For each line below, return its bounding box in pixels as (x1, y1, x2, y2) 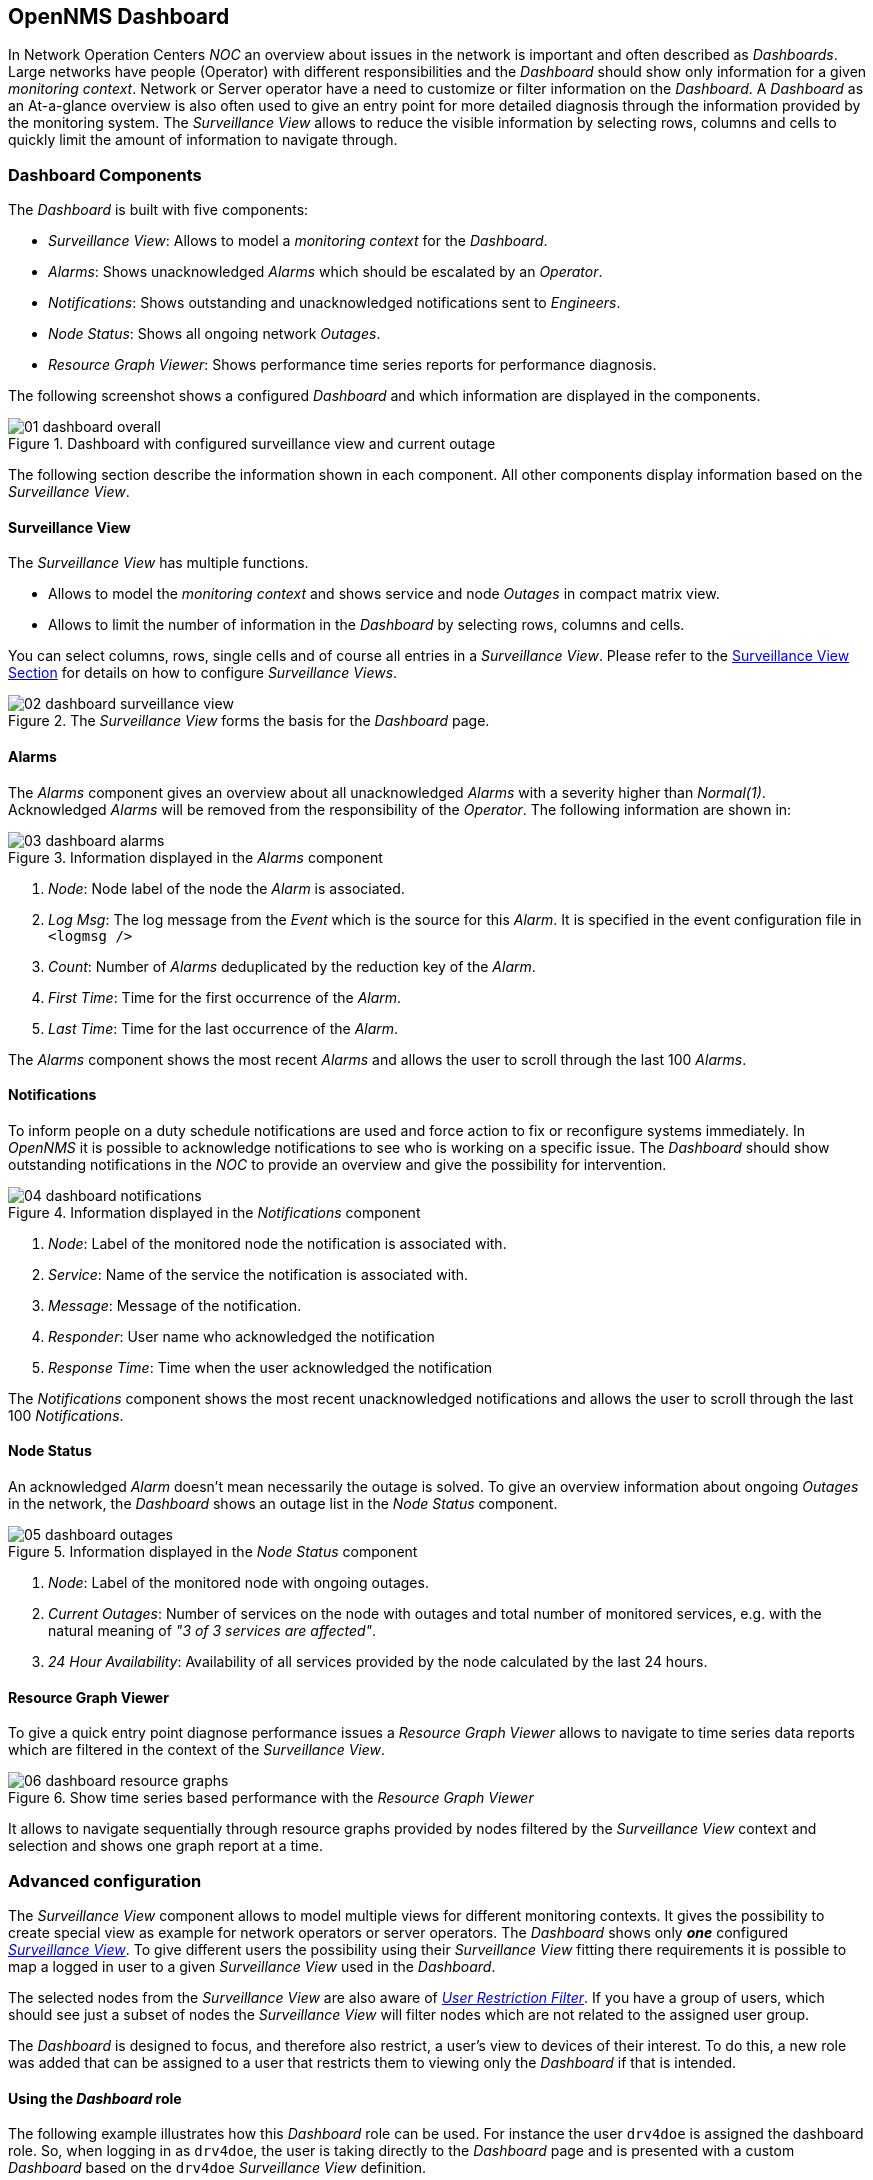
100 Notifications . (8, 1406, 124, 1424)
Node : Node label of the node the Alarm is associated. (48, 879, 405, 897)
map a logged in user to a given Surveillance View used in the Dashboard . (8, 1958, 496, 1976)
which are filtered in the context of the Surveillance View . (8, 1741, 386, 1759)
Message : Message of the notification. (48, 1296, 302, 1314)
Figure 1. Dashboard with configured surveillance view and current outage (8, 435, 496, 453)
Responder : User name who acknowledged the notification (48, 1327, 435, 1345)
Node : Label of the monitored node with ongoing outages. (48, 1574, 429, 1592)
